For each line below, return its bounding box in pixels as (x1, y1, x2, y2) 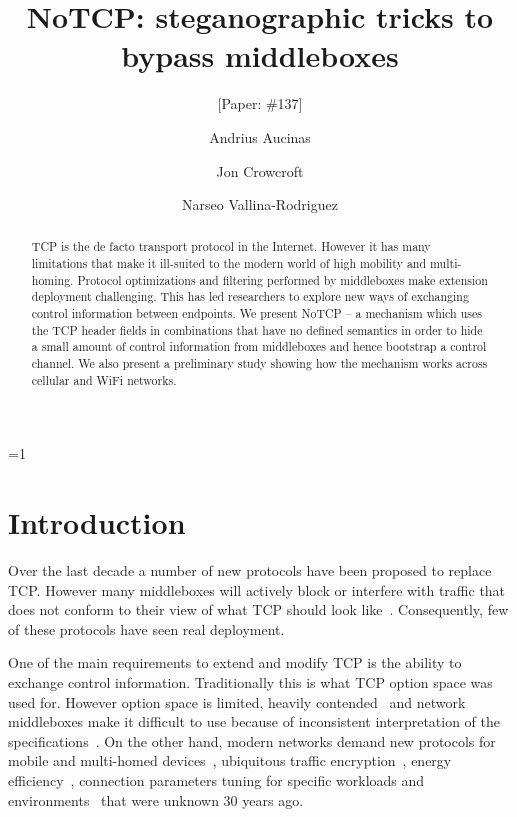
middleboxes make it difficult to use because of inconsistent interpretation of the (8, 711, 501, 732)
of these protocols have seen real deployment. (8, 618, 285, 639)
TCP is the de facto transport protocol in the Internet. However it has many (31, 238, 431, 255)
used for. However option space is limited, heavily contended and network (8, 691, 466, 712)
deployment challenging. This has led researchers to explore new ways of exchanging (31, 288, 469, 305)
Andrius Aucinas (209, 126, 311, 147)
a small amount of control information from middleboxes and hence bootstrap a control (31, 338, 487, 355)
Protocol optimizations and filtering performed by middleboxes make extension (77, 271, 488, 288)
